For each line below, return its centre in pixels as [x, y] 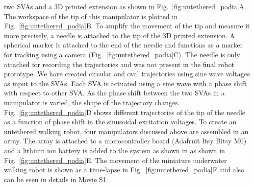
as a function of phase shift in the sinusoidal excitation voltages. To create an [120, 122]
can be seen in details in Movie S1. [56, 179]
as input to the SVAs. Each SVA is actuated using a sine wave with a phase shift [126, 83]
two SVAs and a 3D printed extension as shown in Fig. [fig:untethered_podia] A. [125, 6]
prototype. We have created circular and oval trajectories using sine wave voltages [127, 74]
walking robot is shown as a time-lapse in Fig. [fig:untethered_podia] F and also [124, 170]
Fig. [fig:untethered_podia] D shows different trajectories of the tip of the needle [125, 112]
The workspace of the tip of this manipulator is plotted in [91, 16]
